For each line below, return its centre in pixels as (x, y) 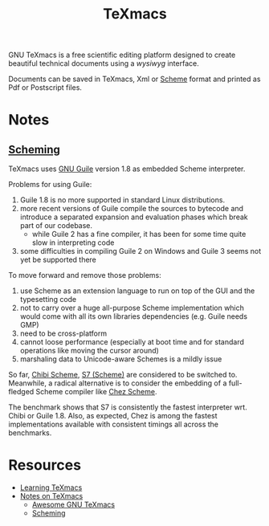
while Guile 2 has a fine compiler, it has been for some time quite (139, 234)
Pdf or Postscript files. (45, 88)
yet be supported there (58, 260)
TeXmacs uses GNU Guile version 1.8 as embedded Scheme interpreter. (127, 169)
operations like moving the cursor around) (89, 351)
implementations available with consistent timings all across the (114, 424)
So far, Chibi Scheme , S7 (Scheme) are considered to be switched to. (123, 375)
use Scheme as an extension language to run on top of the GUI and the (137, 291)
